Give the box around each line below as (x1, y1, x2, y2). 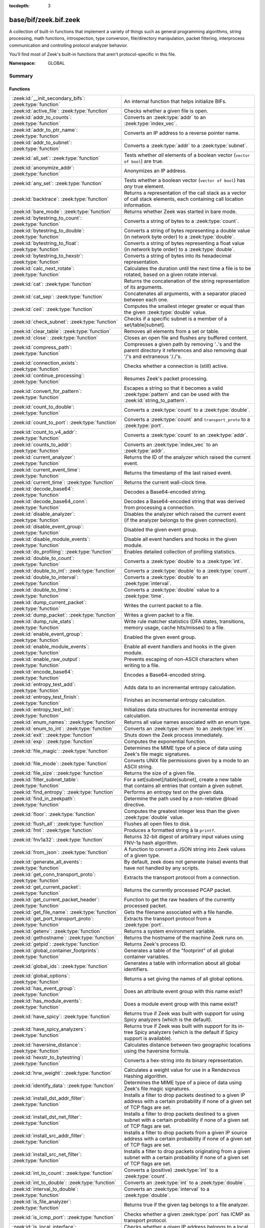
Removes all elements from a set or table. (124, 328, 220, 335)
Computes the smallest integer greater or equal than (124, 303, 245, 309)
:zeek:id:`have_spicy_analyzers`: (12, 1026, 86, 1033)
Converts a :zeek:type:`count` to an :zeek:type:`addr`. (124, 432, 248, 439)
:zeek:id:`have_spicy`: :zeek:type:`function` (12, 1013, 111, 1020)
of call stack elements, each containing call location (124, 195, 244, 202)
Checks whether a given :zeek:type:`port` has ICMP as (124, 1211, 250, 1218)
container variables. (124, 953, 170, 960)
